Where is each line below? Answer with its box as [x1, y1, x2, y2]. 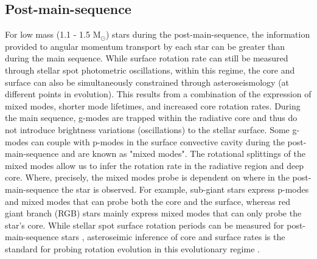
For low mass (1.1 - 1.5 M [5, 28, 101, 41]
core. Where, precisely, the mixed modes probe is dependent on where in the [5, 171, 290, 184]
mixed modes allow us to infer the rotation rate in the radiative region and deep [5, 159, 304, 171]
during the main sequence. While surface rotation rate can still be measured [5, 52, 288, 64]
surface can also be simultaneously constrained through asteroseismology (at [5, 75, 290, 88]
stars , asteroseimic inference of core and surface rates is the [61, 230, 285, 243]
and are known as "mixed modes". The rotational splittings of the [61, 147, 305, 160]
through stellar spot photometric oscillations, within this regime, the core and [5, 63, 295, 76]
